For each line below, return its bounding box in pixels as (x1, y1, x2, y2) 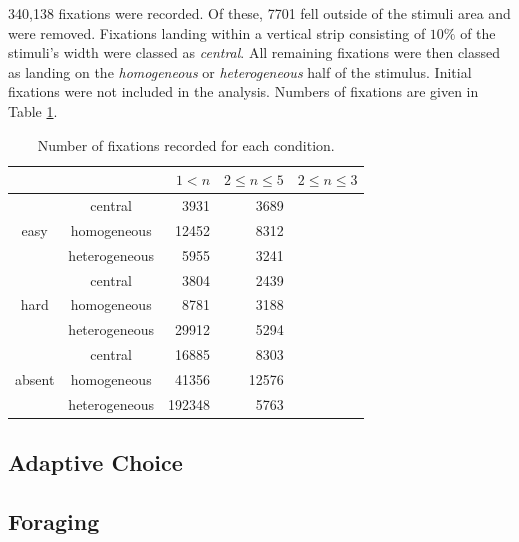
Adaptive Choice (8, 447, 183, 478)
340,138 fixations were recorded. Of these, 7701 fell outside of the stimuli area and (8, 3, 511, 23)
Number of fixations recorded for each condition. (37, 134, 335, 155)
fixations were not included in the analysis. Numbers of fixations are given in (8, 81, 479, 102)
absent (15, 368, 55, 389)
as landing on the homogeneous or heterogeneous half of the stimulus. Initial (8, 61, 472, 82)
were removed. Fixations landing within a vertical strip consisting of (8, 22, 426, 43)
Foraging (8, 506, 100, 537)
